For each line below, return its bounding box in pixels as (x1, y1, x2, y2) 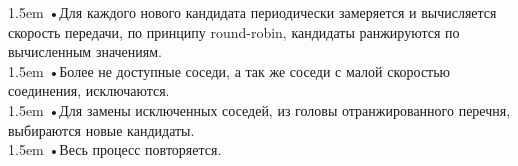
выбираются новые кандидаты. (8, 119, 195, 140)
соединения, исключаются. (8, 80, 170, 101)
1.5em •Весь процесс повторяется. (8, 139, 222, 160)
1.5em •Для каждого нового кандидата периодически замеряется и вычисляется (8, 2, 497, 22)
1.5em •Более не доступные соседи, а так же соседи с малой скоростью (8, 60, 451, 81)
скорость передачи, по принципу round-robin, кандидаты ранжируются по (8, 21, 460, 42)
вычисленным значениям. (8, 41, 162, 62)
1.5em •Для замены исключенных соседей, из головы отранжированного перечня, (8, 99, 511, 120)
